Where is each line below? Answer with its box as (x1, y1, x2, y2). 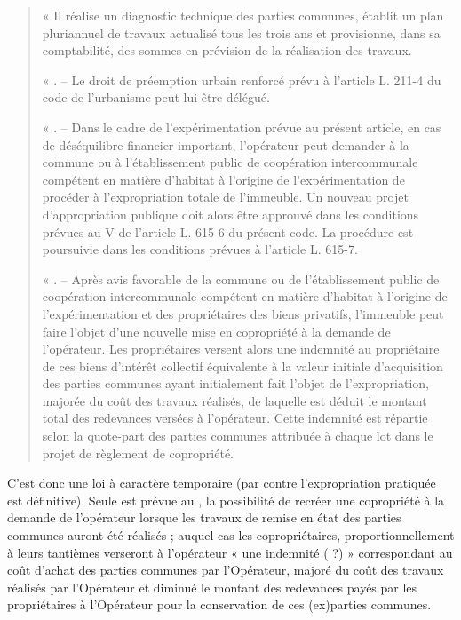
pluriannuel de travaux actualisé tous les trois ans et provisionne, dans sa (42, 23, 441, 42)
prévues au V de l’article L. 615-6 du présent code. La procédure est (42, 222, 414, 241)
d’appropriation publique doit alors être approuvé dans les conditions (42, 204, 419, 223)
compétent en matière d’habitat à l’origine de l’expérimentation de (42, 170, 405, 188)
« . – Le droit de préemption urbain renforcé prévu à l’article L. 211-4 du (42, 70, 441, 89)
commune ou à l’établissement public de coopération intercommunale (42, 153, 418, 171)
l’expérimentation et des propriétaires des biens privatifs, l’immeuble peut (42, 304, 444, 322)
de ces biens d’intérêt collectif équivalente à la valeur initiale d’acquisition (42, 356, 443, 375)
